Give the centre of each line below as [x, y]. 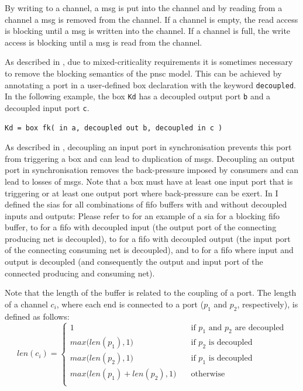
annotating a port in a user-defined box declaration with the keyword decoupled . [150, 84]
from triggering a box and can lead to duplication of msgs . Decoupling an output [150, 158]
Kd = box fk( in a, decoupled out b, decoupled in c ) [114, 128]
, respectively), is [268, 304]
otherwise [208, 374]
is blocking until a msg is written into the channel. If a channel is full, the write [148, 31]
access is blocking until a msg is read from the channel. [104, 42]
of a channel [26, 304]
